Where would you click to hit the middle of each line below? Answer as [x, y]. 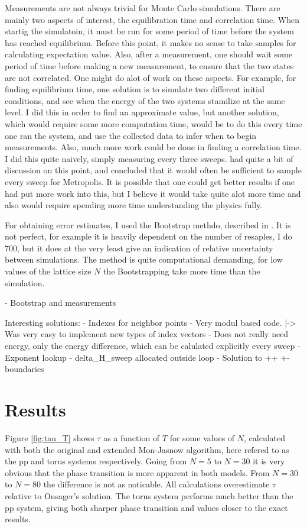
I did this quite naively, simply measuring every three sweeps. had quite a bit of [149, 158]
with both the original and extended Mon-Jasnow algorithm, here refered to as [147, 449]
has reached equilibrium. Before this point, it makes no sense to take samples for [151, 42]
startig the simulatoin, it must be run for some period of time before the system [149, 31]
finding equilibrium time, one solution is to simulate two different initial [135, 89]
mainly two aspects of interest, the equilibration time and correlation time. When [152, 19]
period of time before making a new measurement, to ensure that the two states [149, 65]
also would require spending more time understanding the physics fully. [134, 205]
